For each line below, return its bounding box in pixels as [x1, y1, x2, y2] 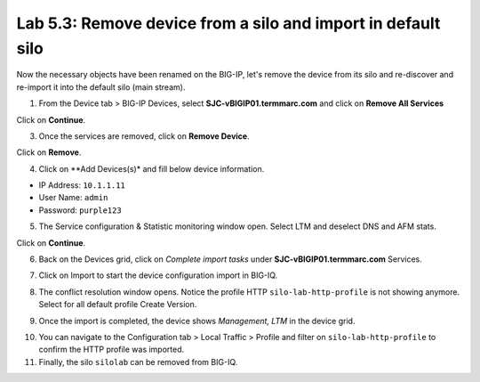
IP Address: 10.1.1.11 [38, 180, 126, 191]
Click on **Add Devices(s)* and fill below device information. [38, 163, 265, 174]
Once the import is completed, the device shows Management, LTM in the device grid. [38, 315, 356, 326]
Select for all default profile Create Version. [38, 299, 197, 310]
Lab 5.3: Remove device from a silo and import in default [16, 13, 441, 33]
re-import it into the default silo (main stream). [16, 81, 186, 93]
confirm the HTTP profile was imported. [38, 344, 185, 355]
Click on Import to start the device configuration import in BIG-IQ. [38, 270, 278, 280]
